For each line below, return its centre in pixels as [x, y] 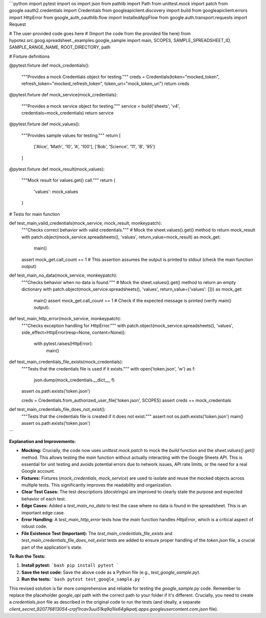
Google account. [38, 471]
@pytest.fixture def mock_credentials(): [49, 65]
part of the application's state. [52, 547]
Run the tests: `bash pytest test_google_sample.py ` [83, 579]
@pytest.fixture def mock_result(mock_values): [57, 169]
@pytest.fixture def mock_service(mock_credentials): [63, 95]
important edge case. [43, 513]
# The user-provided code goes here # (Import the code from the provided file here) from [100, 33]
